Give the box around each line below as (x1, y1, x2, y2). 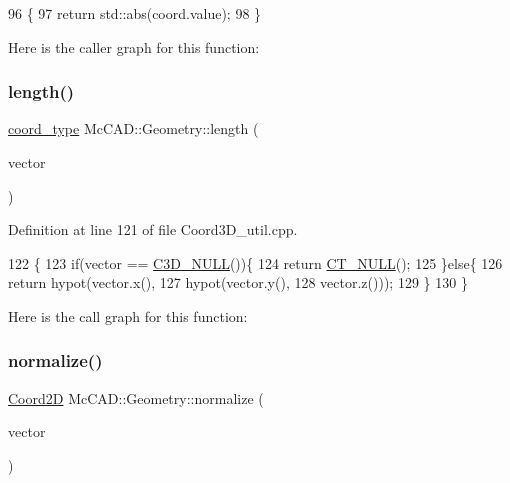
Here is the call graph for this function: (8, 305, 248, 326)
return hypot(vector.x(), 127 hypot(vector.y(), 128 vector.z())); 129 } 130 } (8, 272, 468, 293)
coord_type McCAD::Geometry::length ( (8, 118, 259, 139)
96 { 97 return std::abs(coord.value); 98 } (8, 3, 262, 23)
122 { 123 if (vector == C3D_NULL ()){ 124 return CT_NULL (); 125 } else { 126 (8, 252, 503, 273)
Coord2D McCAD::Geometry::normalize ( (8, 387, 264, 408)
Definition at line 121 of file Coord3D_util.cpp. (8, 219, 298, 240)
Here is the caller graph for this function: (8, 36, 260, 57)
